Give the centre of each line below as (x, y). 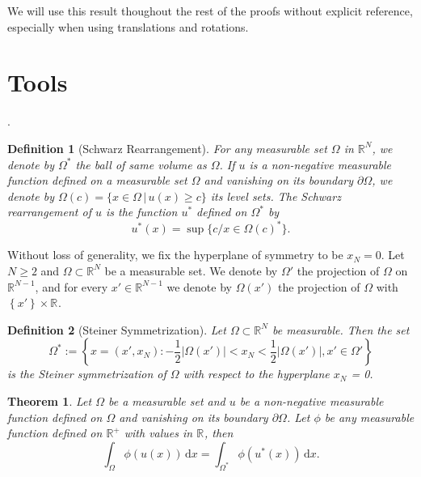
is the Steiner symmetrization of (87, 374)
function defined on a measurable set (97, 180)
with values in (158, 433)
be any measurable (369, 417)
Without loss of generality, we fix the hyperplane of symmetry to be (175, 255)
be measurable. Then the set (341, 329)
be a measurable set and (166, 400)
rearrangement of (49, 212)
